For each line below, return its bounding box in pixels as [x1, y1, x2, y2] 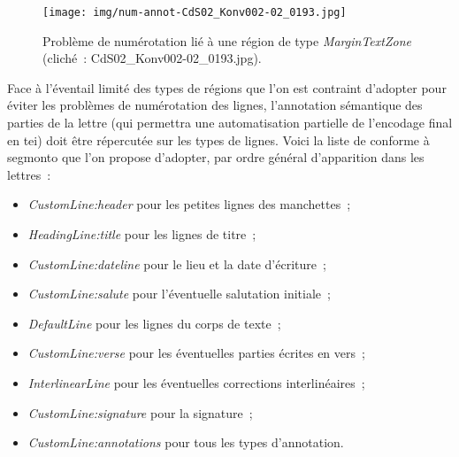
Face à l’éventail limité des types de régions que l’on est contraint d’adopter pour [7, 78, 447, 97]
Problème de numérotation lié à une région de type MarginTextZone [42, 31, 411, 50]
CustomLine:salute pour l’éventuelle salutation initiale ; [27, 284, 331, 303]
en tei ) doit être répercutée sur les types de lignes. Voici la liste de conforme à [7, 130, 430, 149]
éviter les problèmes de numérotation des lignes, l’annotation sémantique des [7, 96, 423, 114]
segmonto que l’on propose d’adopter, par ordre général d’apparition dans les [7, 148, 425, 167]
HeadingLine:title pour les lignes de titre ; [27, 225, 256, 243]
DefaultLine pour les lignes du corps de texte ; [27, 314, 281, 332]
